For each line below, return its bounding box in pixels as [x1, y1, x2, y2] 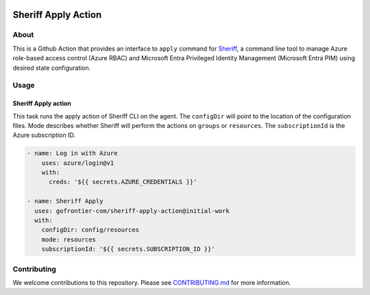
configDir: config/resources [41, 226, 140, 234]
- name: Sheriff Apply [27, 197, 103, 205]
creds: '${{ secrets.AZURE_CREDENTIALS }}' [49, 178, 197, 186]
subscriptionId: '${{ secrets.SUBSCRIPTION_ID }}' [41, 245, 215, 253]
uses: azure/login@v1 [41, 159, 114, 167]
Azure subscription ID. [12, 131, 75, 140]
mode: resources [41, 235, 96, 243]
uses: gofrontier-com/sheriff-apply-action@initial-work [34, 207, 230, 215]
